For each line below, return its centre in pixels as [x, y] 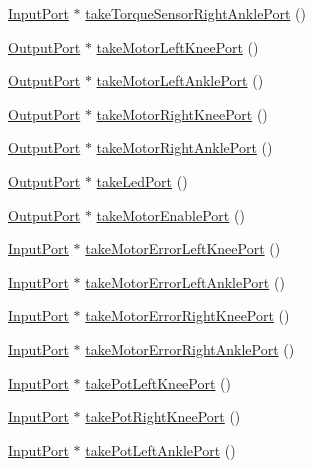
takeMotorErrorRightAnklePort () [190, 348]
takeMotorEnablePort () [170, 214]
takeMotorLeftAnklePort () [180, 80]
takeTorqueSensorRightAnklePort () [196, 13]
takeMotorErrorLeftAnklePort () [185, 281]
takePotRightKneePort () [163, 416]
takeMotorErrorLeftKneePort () [183, 248]
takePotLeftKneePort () [158, 382]
